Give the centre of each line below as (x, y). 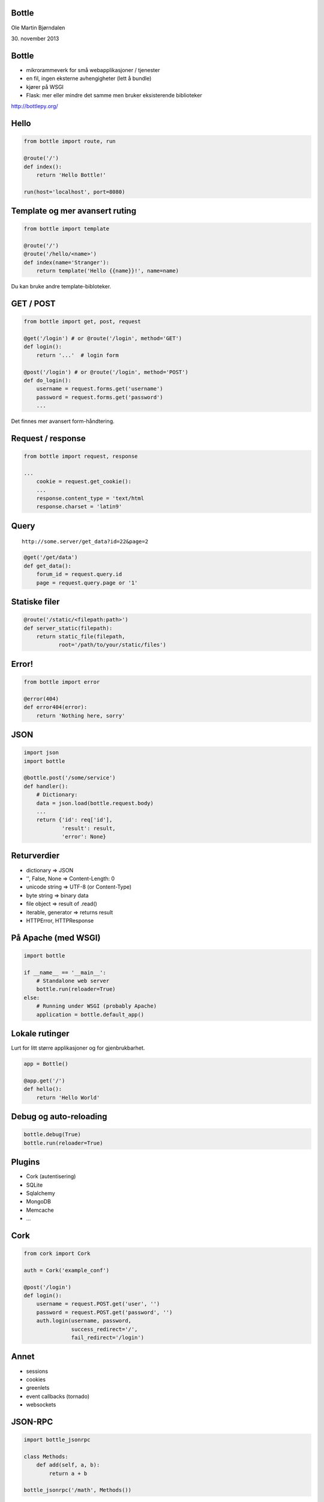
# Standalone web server (73, 981)
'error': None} (84, 837)
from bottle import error (62, 682)
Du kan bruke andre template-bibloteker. (61, 287)
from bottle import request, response (81, 456)
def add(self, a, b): (68, 1465)
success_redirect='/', (104, 1329)
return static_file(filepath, (81, 637)
